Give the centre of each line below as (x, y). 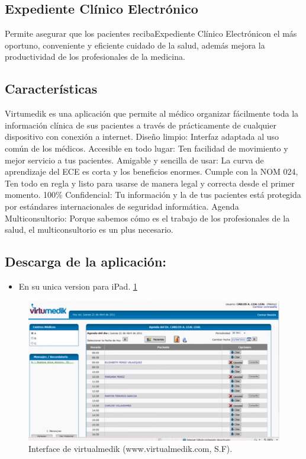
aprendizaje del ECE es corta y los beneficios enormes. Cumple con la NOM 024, (152, 171)
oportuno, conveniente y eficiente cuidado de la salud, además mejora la (135, 45)
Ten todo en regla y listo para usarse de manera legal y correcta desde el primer (150, 183)
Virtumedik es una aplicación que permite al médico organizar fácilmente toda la (152, 113)
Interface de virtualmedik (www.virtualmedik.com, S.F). (131, 449)
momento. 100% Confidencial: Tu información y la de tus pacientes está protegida (153, 195)
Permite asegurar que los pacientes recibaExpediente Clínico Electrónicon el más (151, 33)
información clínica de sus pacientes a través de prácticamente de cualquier (141, 125)
